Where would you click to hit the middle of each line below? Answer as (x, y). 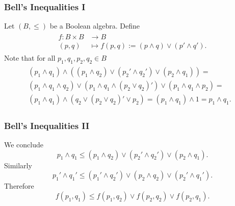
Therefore (19, 186)
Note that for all (30, 57)
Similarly (18, 165)
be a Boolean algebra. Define (95, 26)
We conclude (24, 145)
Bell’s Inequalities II (47, 125)
